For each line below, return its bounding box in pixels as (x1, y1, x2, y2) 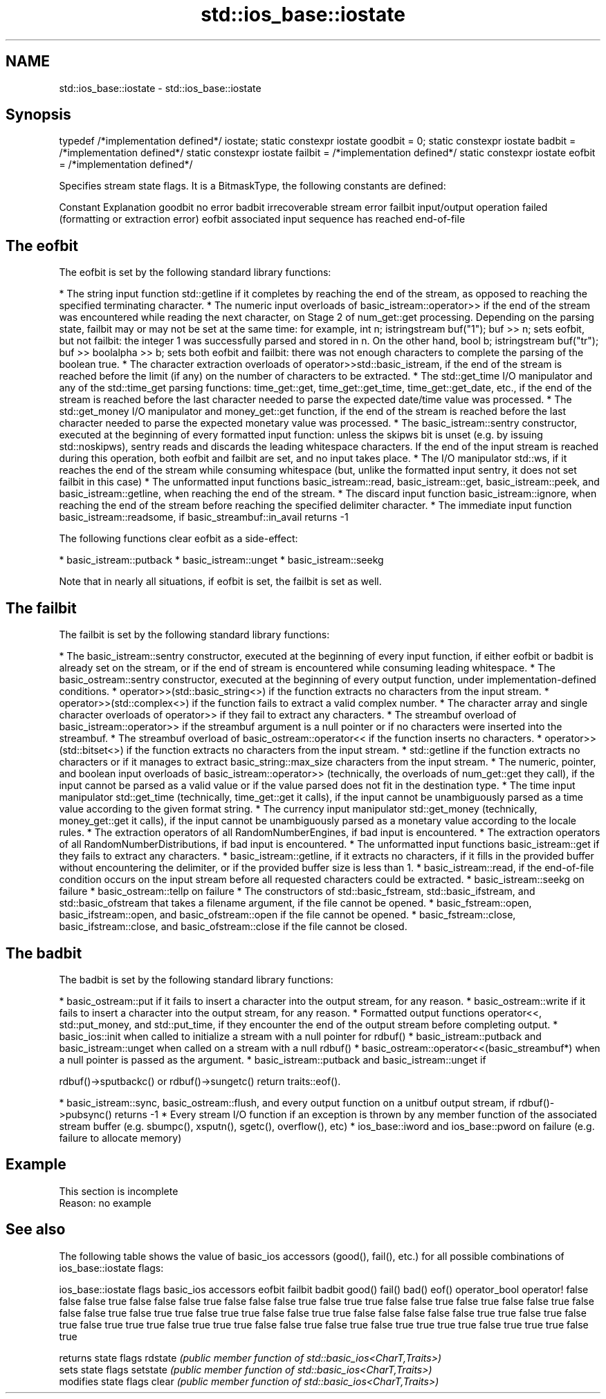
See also (6, 1221, 66, 1239)
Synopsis (6, 106, 71, 124)
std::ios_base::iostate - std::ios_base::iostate (59, 82, 261, 94)
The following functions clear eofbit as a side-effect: (59, 532, 298, 545)
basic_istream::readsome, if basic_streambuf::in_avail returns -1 (59, 511, 349, 524)
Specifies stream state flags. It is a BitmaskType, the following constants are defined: (59, 180, 446, 192)
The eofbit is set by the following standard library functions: (59, 266, 331, 279)
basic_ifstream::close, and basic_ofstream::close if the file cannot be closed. (59, 920, 407, 933)
